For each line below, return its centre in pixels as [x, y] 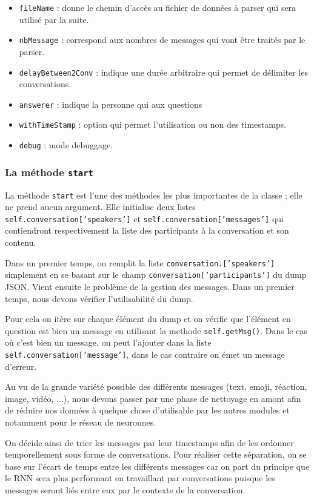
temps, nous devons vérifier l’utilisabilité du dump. [99, 298]
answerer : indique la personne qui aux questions [111, 104]
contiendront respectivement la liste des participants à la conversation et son [147, 230]
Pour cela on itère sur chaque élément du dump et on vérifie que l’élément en [148, 319]
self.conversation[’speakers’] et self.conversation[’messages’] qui [144, 218]
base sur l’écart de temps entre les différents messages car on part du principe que [157, 466]
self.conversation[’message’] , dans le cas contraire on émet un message [145, 354]
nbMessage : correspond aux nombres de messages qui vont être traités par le [162, 40]
